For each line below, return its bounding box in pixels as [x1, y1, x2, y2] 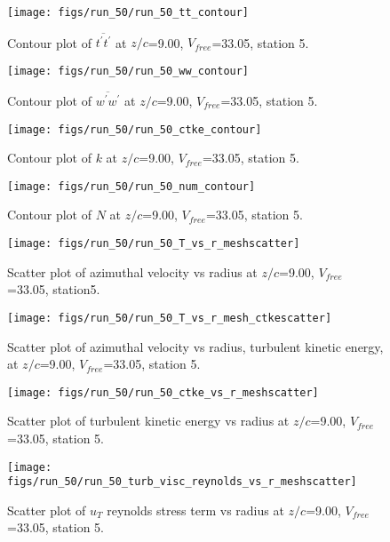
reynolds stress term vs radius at [107, 500, 284, 519]
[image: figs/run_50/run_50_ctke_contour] [7, 123, 262, 136]
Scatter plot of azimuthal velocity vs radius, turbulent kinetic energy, [7, 337, 384, 355]
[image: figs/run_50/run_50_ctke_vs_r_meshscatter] [7, 386, 319, 399]
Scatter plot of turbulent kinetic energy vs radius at [7, 411, 290, 430]
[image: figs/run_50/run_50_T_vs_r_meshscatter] [7, 237, 300, 251]
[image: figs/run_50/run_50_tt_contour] [7, 6, 250, 19]
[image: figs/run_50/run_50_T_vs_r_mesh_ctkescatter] [7, 311, 332, 324]
